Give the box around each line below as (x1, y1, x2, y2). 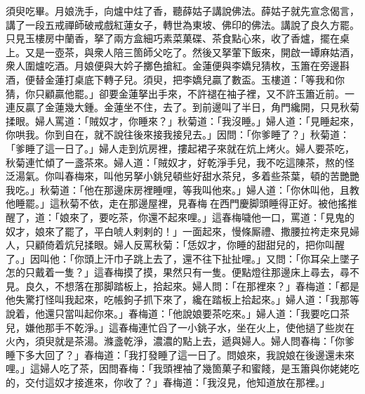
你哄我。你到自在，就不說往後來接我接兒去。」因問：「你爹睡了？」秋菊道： (6, 127, 350, 142)
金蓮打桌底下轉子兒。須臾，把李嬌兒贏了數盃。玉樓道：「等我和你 (44, 72, 345, 86)
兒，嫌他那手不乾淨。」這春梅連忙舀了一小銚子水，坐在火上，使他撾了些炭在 (6, 320, 354, 334)
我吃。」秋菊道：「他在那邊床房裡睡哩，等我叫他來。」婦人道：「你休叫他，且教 (6, 182, 359, 197)
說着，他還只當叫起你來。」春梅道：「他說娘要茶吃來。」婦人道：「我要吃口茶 (6, 306, 350, 321)
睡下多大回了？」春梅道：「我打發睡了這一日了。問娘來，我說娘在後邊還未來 (6, 347, 354, 362)
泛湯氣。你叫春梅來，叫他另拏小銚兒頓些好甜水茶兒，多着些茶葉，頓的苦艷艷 (6, 169, 359, 183)
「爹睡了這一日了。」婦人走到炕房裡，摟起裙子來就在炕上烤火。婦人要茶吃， (6, 140, 354, 155)
